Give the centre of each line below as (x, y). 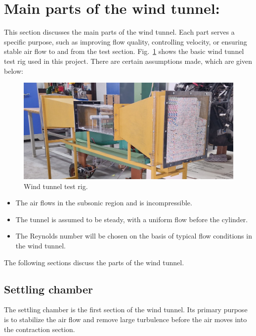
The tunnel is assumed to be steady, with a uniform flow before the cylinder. (132, 219)
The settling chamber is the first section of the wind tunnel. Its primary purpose (126, 310)
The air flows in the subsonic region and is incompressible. (104, 203)
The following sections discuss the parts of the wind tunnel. (94, 262)
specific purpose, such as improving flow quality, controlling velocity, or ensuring (126, 41)
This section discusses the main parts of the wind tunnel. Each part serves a (119, 32)
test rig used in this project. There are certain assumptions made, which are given (128, 61)
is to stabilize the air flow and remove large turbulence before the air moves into (126, 319)
